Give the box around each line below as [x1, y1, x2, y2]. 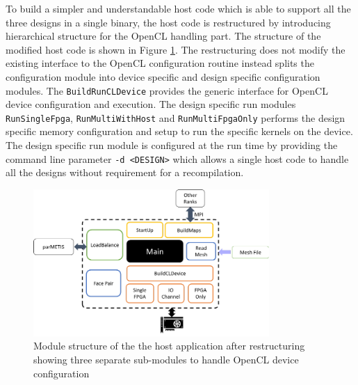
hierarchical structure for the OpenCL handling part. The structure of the [6, 29, 321, 43]
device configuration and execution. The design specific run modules [6, 97, 296, 111]
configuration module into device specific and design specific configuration [6, 69, 320, 84]
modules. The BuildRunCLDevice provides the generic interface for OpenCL [6, 83, 328, 97]
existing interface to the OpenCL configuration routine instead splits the [6, 56, 314, 70]
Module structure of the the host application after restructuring [33, 338, 305, 353]
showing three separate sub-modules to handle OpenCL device [33, 352, 299, 367]
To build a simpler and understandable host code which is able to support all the [6, 1, 351, 15]
